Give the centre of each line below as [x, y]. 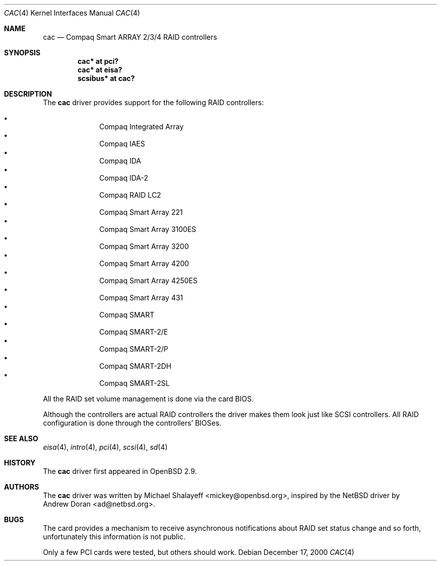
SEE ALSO [21, 438]
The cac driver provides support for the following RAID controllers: [153, 102]
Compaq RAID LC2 [130, 195]
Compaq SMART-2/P [134, 349]
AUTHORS [22, 487]
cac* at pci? [98, 61]
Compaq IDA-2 [124, 178]
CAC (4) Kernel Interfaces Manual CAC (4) [72, 13]
